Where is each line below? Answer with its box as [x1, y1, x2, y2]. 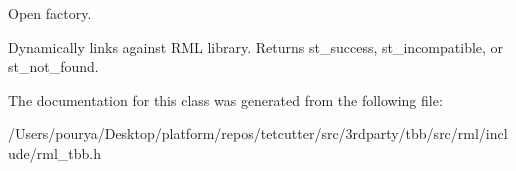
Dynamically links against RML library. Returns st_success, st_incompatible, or [8, 36, 504, 57]
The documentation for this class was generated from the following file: [8, 89, 443, 110]
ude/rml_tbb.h [8, 142, 102, 163]
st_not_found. [8, 56, 99, 77]
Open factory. [8, 3, 92, 23]
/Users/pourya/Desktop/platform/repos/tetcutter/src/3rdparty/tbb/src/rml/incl [8, 123, 508, 144]
